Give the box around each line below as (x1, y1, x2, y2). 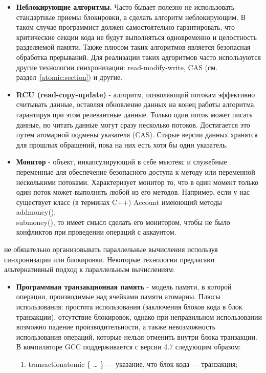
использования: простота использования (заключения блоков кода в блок (16, 301, 242, 312)
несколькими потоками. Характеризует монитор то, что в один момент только (16, 176, 258, 187)
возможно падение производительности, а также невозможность (16, 321, 215, 332)
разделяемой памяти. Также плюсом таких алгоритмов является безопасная (16, 42, 251, 52)
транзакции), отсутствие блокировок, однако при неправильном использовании (16, 311, 262, 322)
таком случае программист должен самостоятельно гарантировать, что (16, 22, 235, 32)
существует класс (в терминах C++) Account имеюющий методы (16, 196, 222, 207)
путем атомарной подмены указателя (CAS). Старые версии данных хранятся (16, 129, 258, 140)
